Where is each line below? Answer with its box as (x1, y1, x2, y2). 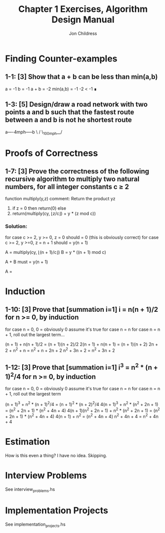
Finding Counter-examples (5, 53, 118, 64)
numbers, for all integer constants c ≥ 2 (5, 182, 129, 191)
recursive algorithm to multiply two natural (5, 175, 140, 183)
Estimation (5, 436, 50, 447)
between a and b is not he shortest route (5, 116, 132, 124)
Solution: (5, 223, 28, 230)
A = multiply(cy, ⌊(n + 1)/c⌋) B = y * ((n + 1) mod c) (5, 249, 106, 255)
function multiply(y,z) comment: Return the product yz (5, 196, 116, 202)
